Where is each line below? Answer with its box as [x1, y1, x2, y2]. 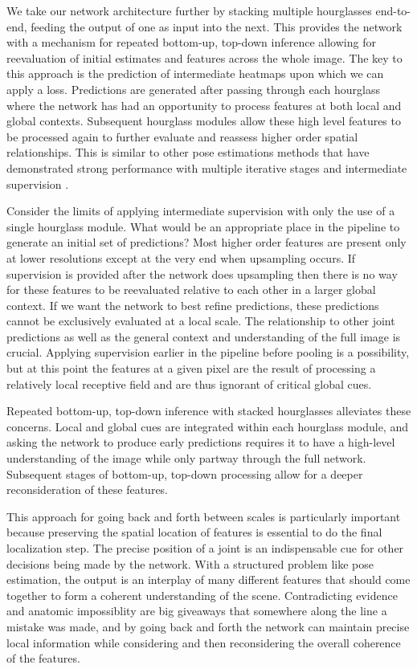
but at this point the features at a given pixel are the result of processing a [6, 360, 376, 377]
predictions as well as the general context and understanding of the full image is [6, 328, 401, 345]
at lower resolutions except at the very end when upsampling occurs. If [6, 249, 356, 266]
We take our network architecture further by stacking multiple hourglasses [6, 2, 372, 18]
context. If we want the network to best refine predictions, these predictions [6, 296, 379, 313]
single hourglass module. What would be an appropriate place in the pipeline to [6, 218, 400, 235]
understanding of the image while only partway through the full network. [6, 450, 366, 467]
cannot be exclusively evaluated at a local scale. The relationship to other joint [6, 312, 395, 329]
